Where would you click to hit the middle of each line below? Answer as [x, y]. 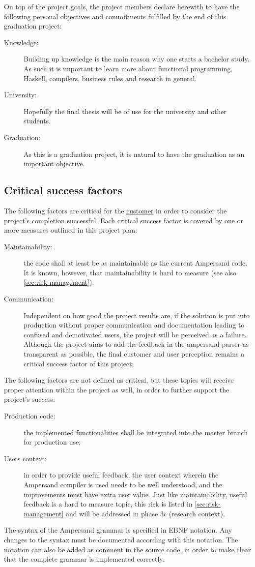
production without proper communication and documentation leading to [134, 325]
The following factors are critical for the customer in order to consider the [115, 210]
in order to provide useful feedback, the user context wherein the [121, 475]
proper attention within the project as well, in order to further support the [117, 389]
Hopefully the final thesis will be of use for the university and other [125, 111]
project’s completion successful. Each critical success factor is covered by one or [124, 220]
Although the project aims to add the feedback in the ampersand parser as [136, 344]
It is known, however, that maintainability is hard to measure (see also [130, 272]
